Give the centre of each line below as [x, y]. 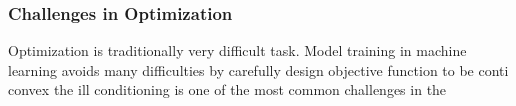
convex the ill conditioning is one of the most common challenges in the [227, 89]
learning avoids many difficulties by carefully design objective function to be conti [258, 69]
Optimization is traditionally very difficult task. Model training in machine [237, 50]
